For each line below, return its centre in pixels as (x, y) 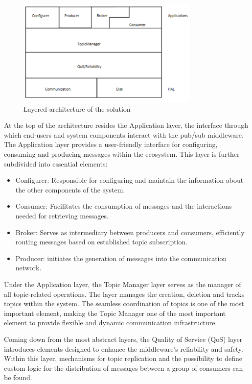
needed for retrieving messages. (62, 216)
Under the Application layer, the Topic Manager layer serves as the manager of (123, 284)
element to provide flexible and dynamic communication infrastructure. (111, 323)
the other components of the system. (70, 189)
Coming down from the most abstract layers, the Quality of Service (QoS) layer (123, 339)
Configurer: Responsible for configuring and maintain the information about (129, 180)
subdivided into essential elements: (56, 163)
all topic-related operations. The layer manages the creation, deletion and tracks (124, 294)
